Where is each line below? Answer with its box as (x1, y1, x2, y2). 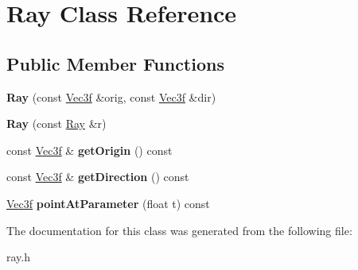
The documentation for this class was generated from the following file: (6, 222, 352, 238)
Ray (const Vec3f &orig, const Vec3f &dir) (6, 88, 216, 105)
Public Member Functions (6, 51, 224, 75)
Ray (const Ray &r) (6, 115, 107, 132)
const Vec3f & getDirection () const (6, 168, 189, 185)
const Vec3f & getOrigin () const (6, 141, 173, 158)
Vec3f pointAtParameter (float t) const (6, 195, 210, 211)
